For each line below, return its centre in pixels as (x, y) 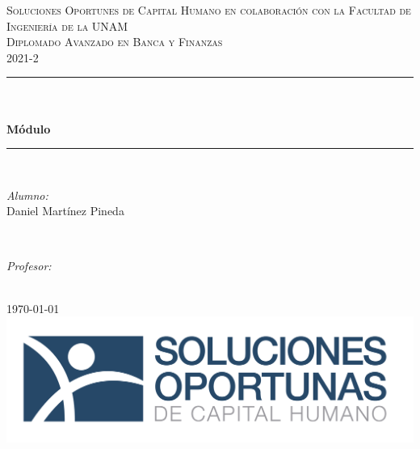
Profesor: (29, 265)
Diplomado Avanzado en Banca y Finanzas (115, 42)
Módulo (29, 128)
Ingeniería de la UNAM (67, 25)
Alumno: (27, 195)
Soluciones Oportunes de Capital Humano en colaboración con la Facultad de (209, 10)
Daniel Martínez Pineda (65, 211)
